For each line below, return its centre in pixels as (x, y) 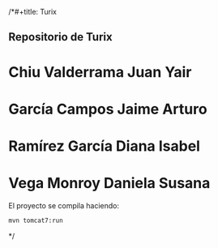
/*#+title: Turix (32, 12)
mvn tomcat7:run (36, 220)
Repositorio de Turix (60, 37)
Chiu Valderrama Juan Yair (100, 72)
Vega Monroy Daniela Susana (109, 184)
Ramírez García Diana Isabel (105, 146)
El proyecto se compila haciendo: (64, 205)
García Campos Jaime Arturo (108, 109)
